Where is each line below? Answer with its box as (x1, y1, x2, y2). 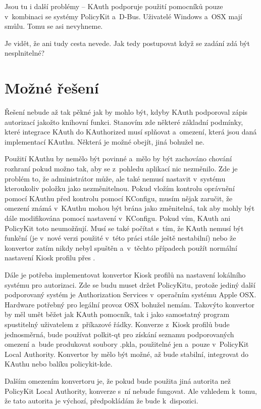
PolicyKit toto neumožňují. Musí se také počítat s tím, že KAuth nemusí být (5, 222, 244, 233)
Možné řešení (5, 77, 99, 98)
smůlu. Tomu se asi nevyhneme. (5, 21, 103, 31)
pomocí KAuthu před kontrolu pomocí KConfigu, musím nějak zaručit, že (5, 193, 233, 203)
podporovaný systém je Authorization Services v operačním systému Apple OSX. (5, 289, 256, 300)
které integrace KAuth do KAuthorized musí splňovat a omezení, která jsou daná (5, 126, 257, 137)
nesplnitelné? (5, 48, 45, 58)
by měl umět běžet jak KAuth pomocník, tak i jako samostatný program (5, 309, 230, 320)
